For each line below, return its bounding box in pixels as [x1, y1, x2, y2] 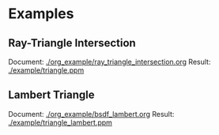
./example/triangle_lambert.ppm [8, 118, 113, 127]
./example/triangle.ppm [8, 66, 85, 75]
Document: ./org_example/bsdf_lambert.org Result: [8, 109, 175, 118]
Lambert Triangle [8, 88, 95, 102]
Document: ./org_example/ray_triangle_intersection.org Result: [8, 57, 211, 66]
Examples [8, 5, 74, 23]
